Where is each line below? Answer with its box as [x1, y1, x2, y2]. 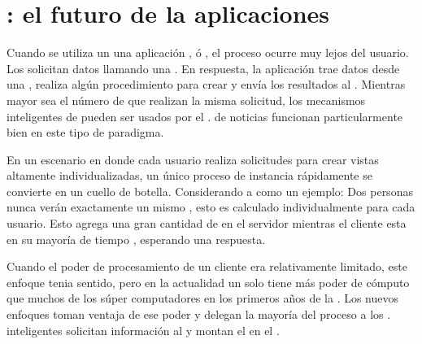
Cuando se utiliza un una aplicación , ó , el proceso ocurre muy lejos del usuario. [7, 44, 409, 61]
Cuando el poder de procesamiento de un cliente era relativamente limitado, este [7, 258, 407, 275]
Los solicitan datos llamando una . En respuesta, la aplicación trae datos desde [7, 59, 400, 76]
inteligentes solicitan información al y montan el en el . [7, 321, 280, 338]
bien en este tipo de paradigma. [7, 124, 164, 141]
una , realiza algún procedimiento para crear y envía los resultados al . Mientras [7, 76, 406, 93]
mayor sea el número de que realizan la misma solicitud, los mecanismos [7, 91, 366, 108]
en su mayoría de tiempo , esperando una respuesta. [7, 230, 266, 247]
